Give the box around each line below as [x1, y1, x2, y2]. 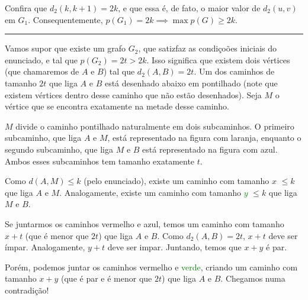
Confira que [5, 2, 47, 14]
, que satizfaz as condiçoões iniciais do [138, 42, 277, 54]
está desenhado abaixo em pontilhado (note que [104, 76, 278, 89]
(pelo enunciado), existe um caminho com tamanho [84, 175, 269, 187]
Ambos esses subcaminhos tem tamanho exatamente [5, 154, 195, 167]
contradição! [5, 283, 49, 296]
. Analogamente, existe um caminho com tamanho [59, 186, 242, 198]
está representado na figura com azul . [142, 143, 278, 155]
